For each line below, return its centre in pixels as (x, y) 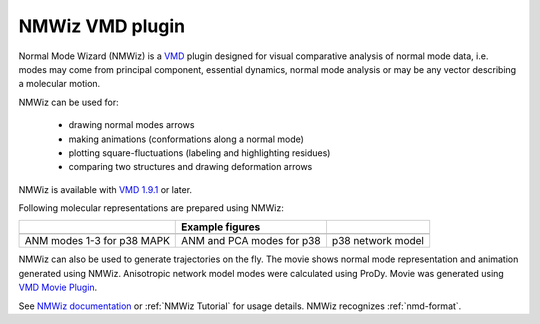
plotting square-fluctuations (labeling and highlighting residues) (199, 152)
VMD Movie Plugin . (58, 287)
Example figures (221, 227)
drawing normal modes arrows (131, 125)
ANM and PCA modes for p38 (251, 241)
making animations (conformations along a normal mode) (186, 139)
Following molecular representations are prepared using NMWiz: (151, 208)
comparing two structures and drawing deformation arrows (190, 167)
